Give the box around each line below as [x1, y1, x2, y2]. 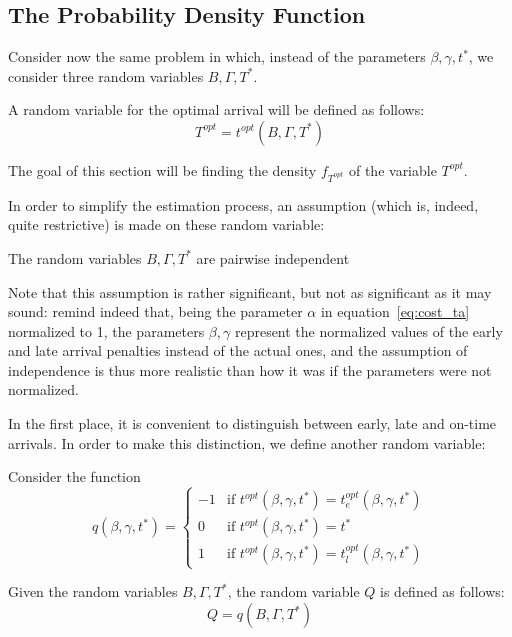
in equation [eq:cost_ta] [320, 301, 470, 322]
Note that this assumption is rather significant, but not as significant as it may [8, 281, 492, 302]
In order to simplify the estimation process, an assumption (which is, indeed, [8, 194, 479, 215]
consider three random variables [8, 65, 204, 86]
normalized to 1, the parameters [8, 320, 205, 341]
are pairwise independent [196, 247, 350, 268]
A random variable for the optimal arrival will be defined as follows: [8, 99, 425, 120]
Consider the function [8, 466, 141, 487]
